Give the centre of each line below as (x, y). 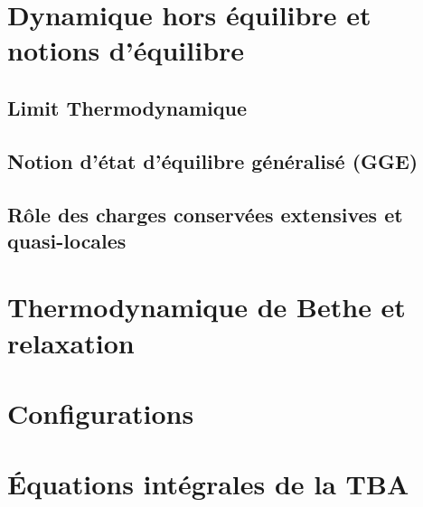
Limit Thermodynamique (127, 107)
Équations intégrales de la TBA (208, 484)
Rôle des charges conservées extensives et (205, 214)
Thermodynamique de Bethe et (207, 307)
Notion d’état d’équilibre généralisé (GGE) (213, 160)
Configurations (101, 413)
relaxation (71, 342)
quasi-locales (67, 240)
